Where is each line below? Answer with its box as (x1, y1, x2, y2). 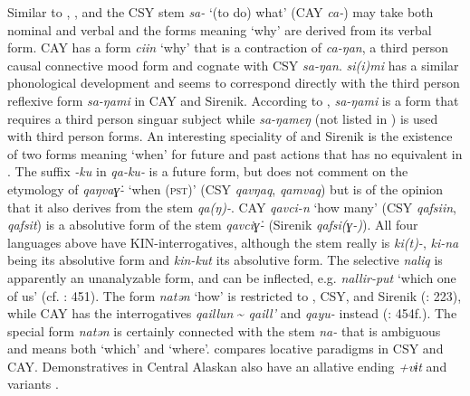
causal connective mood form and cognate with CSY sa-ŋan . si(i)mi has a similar (7, 55, 459, 74)
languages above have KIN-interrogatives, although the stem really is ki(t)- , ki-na (7, 232, 459, 251)
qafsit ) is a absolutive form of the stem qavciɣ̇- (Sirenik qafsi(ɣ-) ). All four (7, 215, 418, 234)
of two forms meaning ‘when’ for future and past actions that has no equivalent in (7, 144, 463, 163)
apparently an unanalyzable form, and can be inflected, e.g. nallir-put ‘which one (7, 268, 456, 287)
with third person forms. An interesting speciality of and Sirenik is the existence (7, 127, 453, 146)
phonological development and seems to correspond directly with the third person (7, 73, 460, 92)
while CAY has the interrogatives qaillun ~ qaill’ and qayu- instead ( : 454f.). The (7, 304, 457, 323)
